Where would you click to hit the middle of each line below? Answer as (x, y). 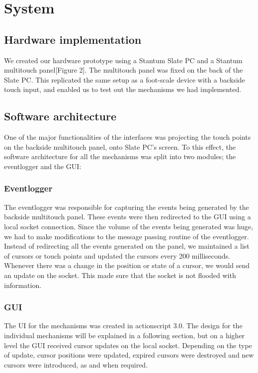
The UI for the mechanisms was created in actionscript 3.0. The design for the (123, 326)
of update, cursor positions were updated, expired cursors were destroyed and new (129, 355)
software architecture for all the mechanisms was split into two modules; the (120, 156)
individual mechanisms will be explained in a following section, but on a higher (125, 335)
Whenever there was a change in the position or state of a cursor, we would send (127, 265)
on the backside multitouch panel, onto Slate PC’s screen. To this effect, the (120, 146)
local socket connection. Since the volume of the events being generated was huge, (129, 226)
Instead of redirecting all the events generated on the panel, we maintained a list (127, 246)
